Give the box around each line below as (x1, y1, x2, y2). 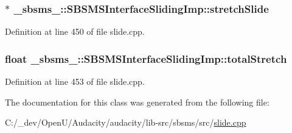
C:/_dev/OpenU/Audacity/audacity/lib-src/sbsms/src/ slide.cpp (5, 116, 246, 129)
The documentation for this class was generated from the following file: (5, 95, 269, 108)
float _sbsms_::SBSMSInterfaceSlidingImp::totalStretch (5, 51, 287, 66)
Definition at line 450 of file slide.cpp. (5, 25, 145, 38)
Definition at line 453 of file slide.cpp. (5, 75, 145, 88)
